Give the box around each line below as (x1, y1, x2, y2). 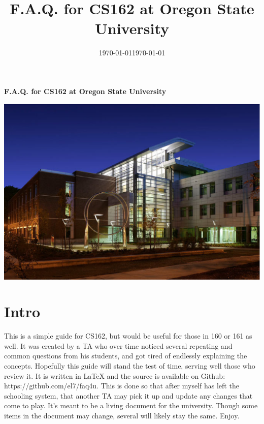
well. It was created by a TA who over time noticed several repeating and (4, 340, 233, 351)
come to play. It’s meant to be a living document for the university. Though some (4, 400, 258, 411)
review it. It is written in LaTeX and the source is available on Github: (4, 370, 225, 381)
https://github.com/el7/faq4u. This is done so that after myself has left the (4, 380, 239, 391)
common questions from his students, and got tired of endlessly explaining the (4, 350, 247, 361)
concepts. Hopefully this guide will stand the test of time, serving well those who (4, 360, 255, 371)
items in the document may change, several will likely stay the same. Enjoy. (4, 410, 240, 420)
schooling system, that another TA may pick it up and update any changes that (4, 390, 253, 401)
